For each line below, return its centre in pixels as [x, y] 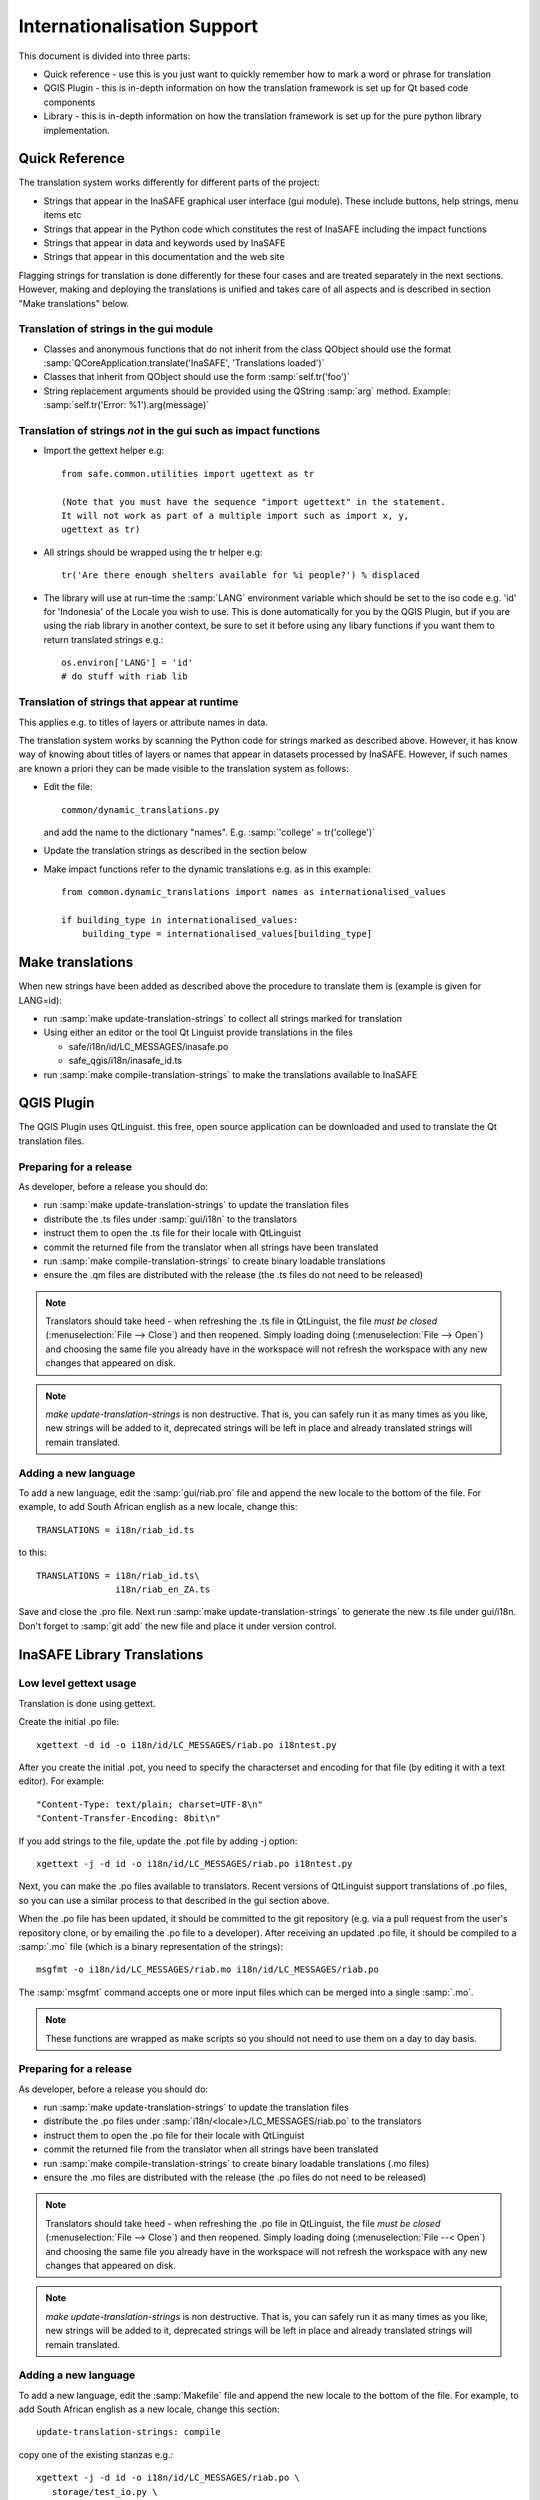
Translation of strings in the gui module [116, 329]
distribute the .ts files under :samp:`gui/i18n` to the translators [170, 1219]
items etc [62, 215]
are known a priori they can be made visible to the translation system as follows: [183, 768]
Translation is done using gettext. [87, 1703]
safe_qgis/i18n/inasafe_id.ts [125, 1061]
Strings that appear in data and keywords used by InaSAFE [164, 242]
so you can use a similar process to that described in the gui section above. [174, 1900]
